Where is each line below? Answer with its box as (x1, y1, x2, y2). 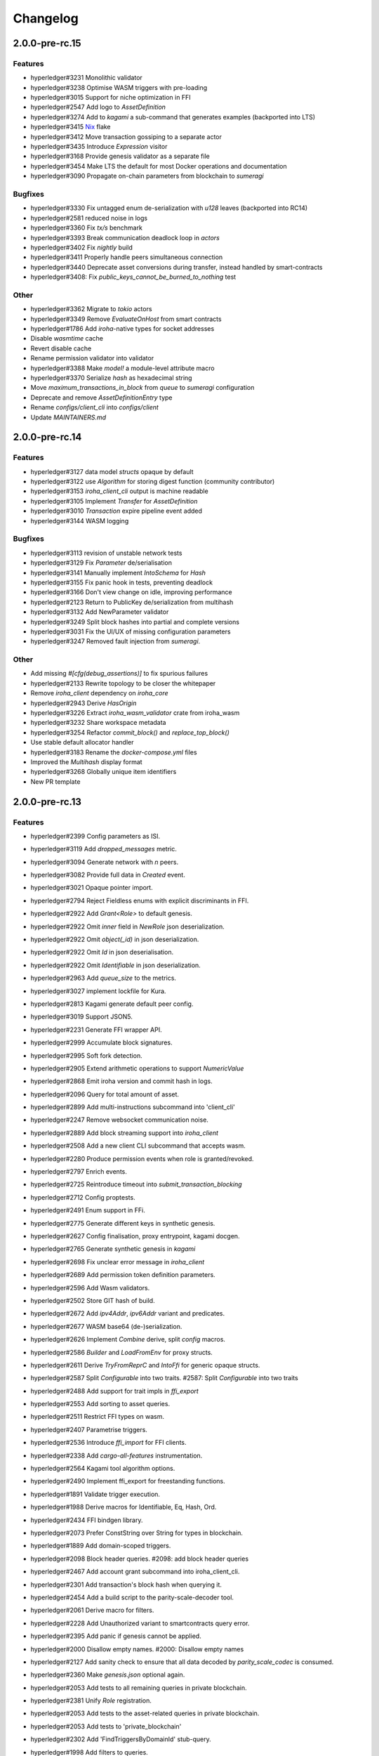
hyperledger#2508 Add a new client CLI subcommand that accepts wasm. (30, 1141, 246, 1150)
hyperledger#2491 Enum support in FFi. (30, 1206, 145, 1214)
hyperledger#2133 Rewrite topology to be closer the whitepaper (30, 679, 216, 688)
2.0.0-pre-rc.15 (13, 37, 81, 49)
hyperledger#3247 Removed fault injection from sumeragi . (30, 637, 201, 646)
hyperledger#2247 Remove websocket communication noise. (30, 1115, 208, 1124)
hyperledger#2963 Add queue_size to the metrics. (30, 974, 177, 983)
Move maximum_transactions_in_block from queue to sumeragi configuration (30, 384, 255, 392)
